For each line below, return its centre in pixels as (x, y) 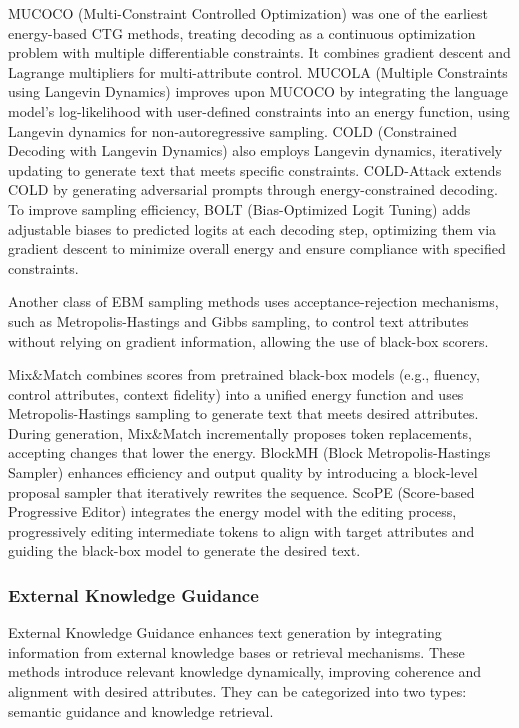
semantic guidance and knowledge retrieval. (141, 710)
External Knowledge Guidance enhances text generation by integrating (225, 632)
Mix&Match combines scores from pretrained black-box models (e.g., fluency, (244, 374)
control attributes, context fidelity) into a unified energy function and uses (236, 393)
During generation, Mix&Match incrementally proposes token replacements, (240, 432)
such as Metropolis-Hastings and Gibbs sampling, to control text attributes (238, 320)
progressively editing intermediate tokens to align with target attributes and (241, 530)
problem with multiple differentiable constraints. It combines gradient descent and (259, 52)
